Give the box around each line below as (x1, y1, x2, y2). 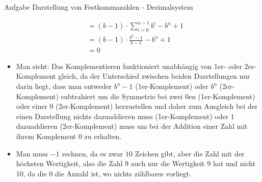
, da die (23, 168, 47, 178)
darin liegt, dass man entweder (16, 81, 112, 92)
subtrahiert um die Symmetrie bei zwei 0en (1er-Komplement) (61, 90, 255, 101)
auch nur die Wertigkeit (130, 158, 205, 169)
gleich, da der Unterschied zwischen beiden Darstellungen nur (58, 71, 250, 81)
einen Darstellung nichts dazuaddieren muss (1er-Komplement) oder (16, 110, 229, 121)
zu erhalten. (84, 131, 121, 142)
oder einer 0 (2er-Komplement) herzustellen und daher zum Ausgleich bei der (16, 101, 258, 111)
